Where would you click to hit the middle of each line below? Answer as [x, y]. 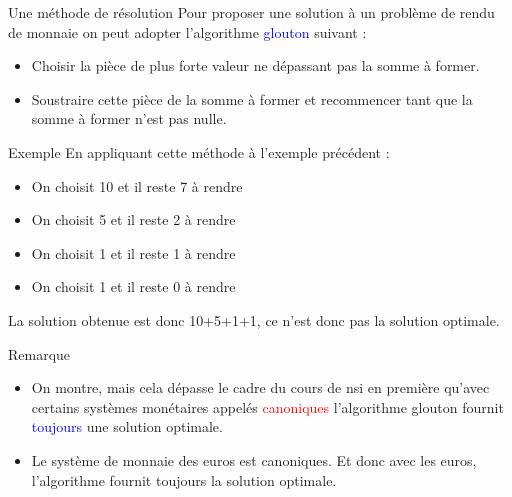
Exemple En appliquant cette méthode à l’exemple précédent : [199, 151]
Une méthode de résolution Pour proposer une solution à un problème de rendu [251, 12]
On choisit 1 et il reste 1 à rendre [133, 252]
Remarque [39, 353]
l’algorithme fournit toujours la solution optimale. [184, 479]
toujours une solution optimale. [127, 426]
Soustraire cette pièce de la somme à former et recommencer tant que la [252, 98]
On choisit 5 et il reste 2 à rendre [133, 219]
